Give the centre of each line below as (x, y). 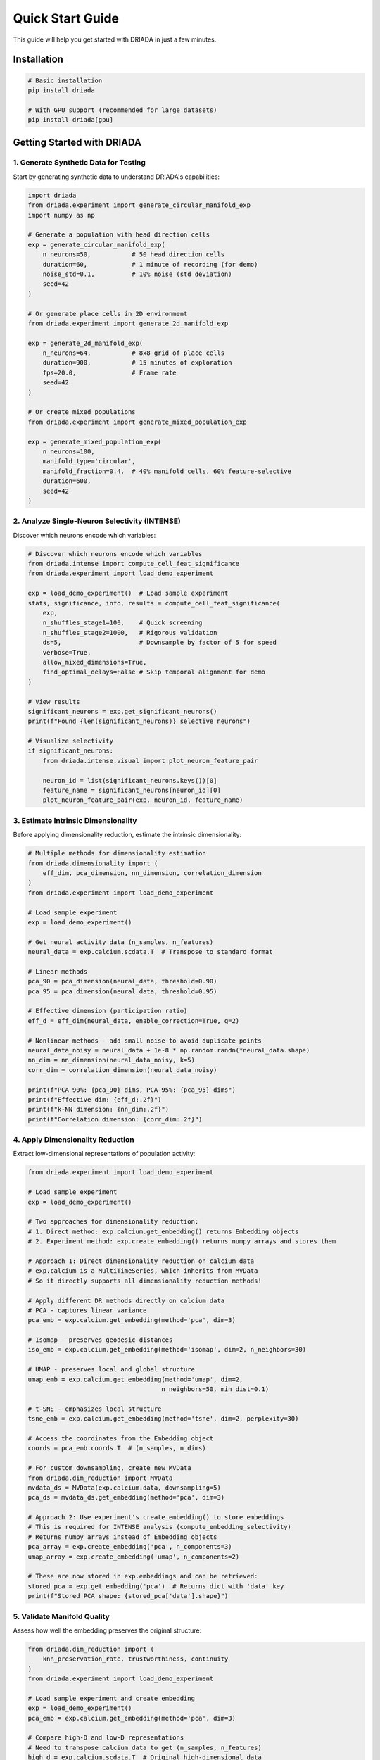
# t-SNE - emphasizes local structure (95, 1409)
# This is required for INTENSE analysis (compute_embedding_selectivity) (160, 1527)
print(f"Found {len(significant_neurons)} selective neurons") (139, 721)
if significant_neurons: (71, 751)
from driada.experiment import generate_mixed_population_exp (137, 422)
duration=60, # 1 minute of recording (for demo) (150, 264)
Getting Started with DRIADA (77, 142)
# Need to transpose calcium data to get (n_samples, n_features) (145, 1747)
